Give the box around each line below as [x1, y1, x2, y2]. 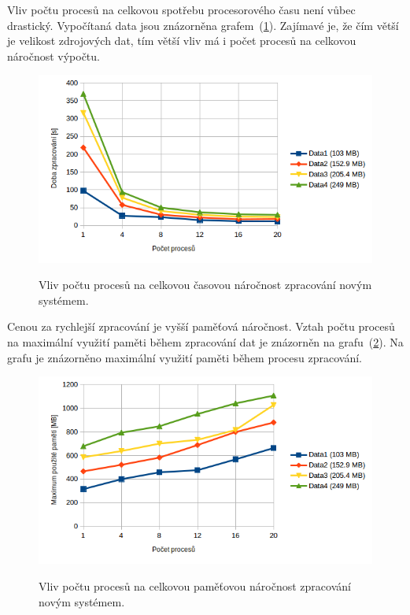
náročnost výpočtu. [7, 47, 100, 64]
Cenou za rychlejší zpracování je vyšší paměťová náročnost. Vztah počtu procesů [7, 318, 395, 335]
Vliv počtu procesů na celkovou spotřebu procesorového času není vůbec [7, 2, 356, 17]
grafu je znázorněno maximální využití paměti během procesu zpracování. [7, 349, 362, 365]
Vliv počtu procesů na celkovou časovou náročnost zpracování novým [39, 276, 372, 293]
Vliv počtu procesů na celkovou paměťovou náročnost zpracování [39, 578, 351, 595]
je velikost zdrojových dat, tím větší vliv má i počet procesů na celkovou [7, 32, 356, 49]
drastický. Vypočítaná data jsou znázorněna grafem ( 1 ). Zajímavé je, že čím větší [7, 17, 399, 33]
